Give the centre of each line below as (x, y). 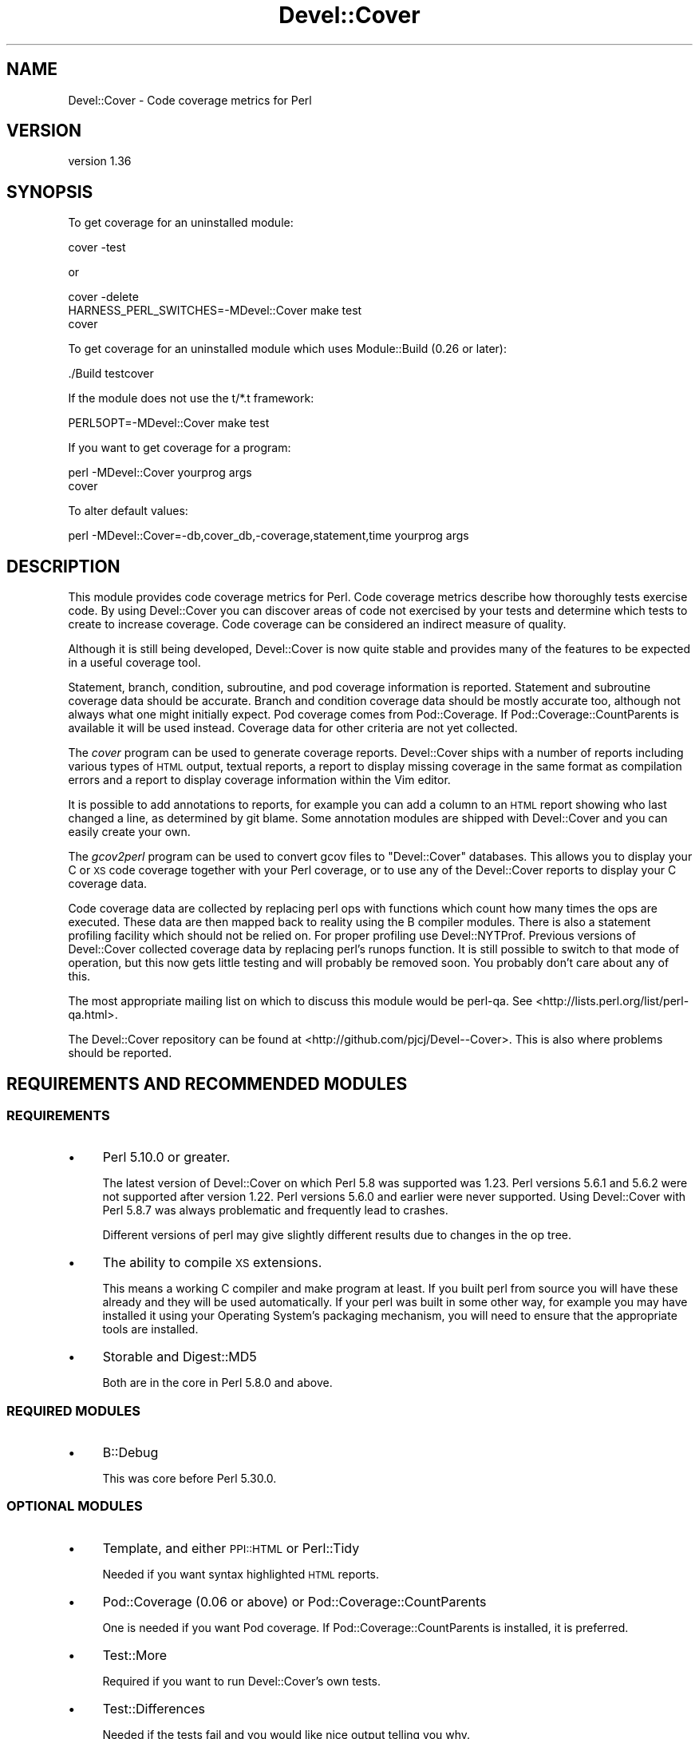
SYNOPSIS (50, 192)
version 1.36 (100, 161)
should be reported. (120, 1053)
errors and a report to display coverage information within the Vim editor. (259, 780)
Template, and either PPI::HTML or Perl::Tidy (231, 1548)
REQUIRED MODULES (73, 1410)
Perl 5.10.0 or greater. (166, 1157)
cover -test (97, 248)
